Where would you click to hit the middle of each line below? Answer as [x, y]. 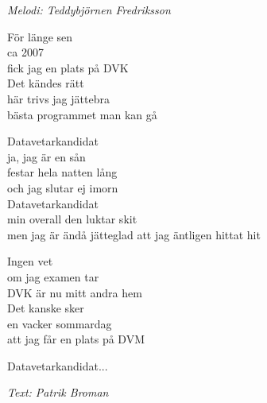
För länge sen [40, 36]
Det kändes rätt [46, 83]
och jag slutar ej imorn [63, 187]
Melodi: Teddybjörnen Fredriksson [89, 10]
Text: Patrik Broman [58, 392]
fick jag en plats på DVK [68, 67]
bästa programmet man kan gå [82, 114]
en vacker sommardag [60, 323]
